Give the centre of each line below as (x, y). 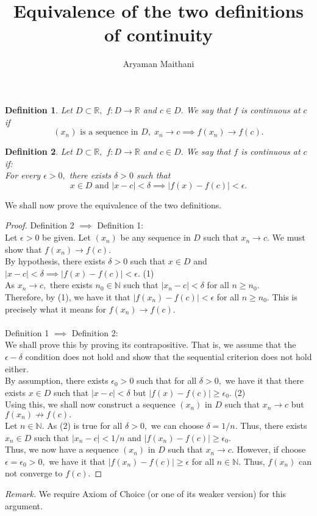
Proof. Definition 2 (40, 225)
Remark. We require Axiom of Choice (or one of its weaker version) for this (146, 493)
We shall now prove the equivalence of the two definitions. (113, 204)
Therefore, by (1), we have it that (68, 297)
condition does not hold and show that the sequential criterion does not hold (169, 356)
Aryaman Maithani (158, 64)
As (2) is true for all (85, 425)
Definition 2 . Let (39, 151)
